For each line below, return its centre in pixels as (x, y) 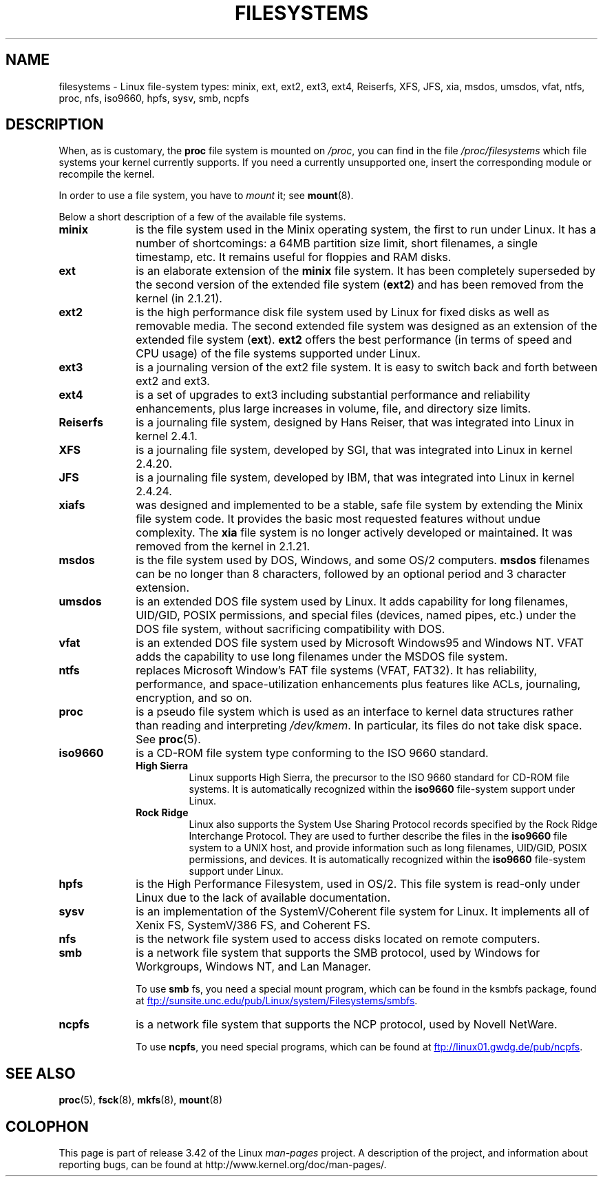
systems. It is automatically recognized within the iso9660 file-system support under (382, 789)
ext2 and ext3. (173, 381)
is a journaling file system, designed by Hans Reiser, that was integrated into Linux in (355, 423)
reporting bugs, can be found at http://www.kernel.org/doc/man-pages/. (223, 1165)
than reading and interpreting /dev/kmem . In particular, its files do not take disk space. (359, 726)
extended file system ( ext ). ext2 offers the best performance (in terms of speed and (354, 340)
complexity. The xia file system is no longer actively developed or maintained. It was (354, 533)
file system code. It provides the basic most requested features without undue (338, 519)
